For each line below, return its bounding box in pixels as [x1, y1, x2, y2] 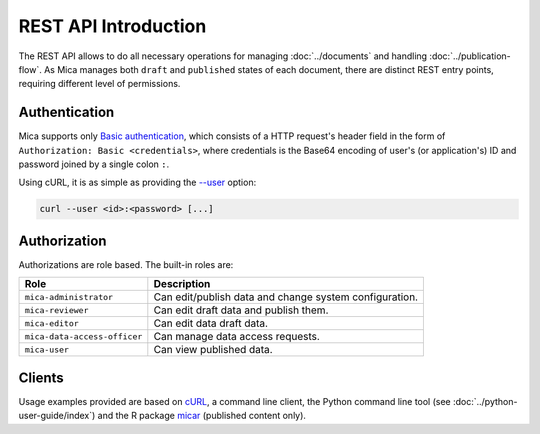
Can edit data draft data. [153, 316, 269, 330]
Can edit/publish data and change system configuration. [153, 290, 419, 304]
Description [153, 277, 211, 291]
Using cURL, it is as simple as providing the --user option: [18, 176, 257, 189]
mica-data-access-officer [24, 331, 143, 342]
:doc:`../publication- [429, 50, 512, 62]
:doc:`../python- [452, 395, 518, 407]
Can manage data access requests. [153, 330, 320, 344]
